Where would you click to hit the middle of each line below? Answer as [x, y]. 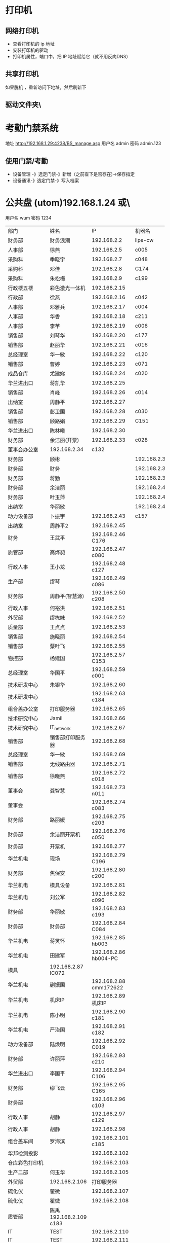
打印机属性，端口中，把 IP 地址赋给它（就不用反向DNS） [72, 57]
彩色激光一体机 [68, 288]
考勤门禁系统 [32, 129]
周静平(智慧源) [67, 596]
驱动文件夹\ [23, 105]
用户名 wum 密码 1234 [28, 218]
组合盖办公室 [23, 709]
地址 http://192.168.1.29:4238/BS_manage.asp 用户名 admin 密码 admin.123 [83, 144]
